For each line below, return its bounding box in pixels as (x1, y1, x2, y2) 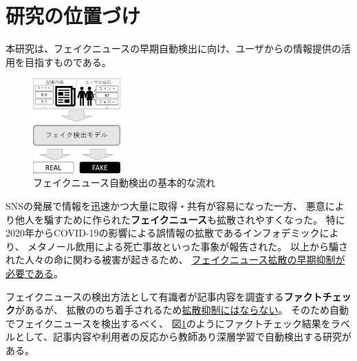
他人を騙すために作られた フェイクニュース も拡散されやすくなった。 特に (14, 212, 345, 226)
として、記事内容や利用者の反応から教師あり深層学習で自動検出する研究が (14, 329, 351, 344)
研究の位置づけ (6, 1, 141, 30)
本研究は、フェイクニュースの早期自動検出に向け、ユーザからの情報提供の (6, 41, 342, 56)
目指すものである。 (24, 54, 111, 69)
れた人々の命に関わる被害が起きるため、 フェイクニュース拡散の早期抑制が (6, 252, 345, 267)
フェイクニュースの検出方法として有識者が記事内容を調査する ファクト (6, 289, 323, 303)
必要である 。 (6, 266, 63, 281)
